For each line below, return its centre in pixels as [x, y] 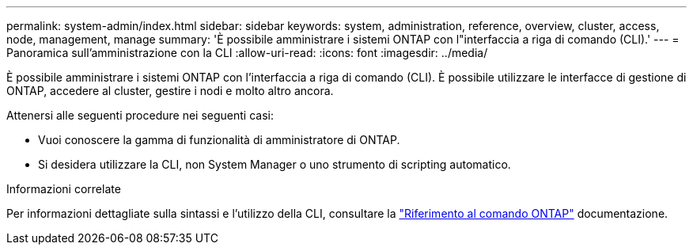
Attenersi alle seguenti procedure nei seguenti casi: [140, 115]
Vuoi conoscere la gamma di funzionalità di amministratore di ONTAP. [219, 140]
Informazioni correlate [64, 189]
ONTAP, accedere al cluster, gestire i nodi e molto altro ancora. [170, 91]
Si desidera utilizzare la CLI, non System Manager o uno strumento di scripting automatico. [275, 164]
